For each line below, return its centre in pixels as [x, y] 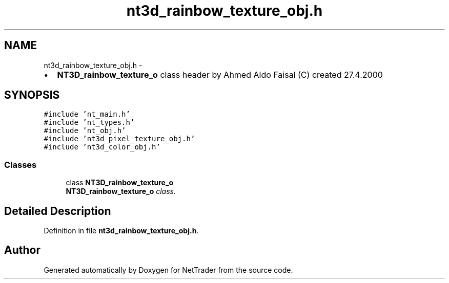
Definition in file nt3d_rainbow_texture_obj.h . [121, 231]
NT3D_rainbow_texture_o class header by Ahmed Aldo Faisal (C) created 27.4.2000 [220, 74]
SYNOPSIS [32, 95]
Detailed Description [58, 211]
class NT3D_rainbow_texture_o [120, 183]
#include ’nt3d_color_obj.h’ [102, 147]
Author [22, 250]
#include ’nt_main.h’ [87, 114]
